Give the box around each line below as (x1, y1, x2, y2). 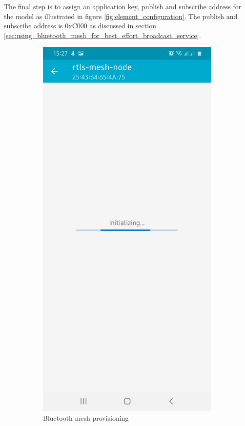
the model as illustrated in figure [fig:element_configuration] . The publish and (4, 11, 238, 21)
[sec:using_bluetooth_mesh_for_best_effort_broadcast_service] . (4, 30, 201, 40)
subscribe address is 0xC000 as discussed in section (4, 20, 156, 31)
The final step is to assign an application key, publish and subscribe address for (4, 1, 242, 11)
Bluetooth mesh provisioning (43, 413, 129, 423)
